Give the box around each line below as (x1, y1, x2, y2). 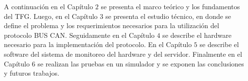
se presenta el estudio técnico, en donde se (105, 11, 231, 21)
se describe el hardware (162, 30, 231, 40)
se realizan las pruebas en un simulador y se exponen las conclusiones (37, 58, 244, 68)
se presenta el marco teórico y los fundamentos (101, 1, 240, 11)
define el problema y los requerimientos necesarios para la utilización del (4, 20, 219, 31)
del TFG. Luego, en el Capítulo (4, 11, 98, 21)
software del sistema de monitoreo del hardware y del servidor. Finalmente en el (4, 49, 242, 59)
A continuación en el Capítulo (4, 1, 93, 11)
